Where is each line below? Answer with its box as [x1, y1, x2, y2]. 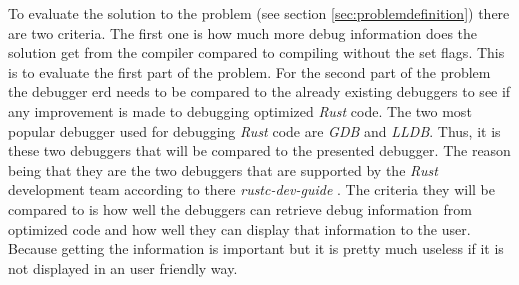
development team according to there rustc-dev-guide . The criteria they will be [8, 179, 496, 200]
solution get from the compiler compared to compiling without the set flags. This [8, 42, 505, 63]
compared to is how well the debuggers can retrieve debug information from [8, 198, 472, 219]
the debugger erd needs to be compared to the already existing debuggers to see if [8, 81, 511, 102]
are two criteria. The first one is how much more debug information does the [8, 22, 478, 43]
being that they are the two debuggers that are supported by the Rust [8, 159, 438, 180]
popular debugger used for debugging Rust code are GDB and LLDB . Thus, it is [8, 120, 501, 141]
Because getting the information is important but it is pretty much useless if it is [8, 238, 504, 259]
